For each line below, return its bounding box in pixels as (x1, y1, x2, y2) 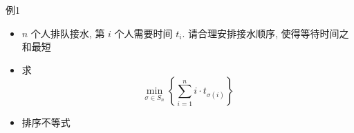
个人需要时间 (114, 25, 173, 40)
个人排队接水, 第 (30, 25, 105, 40)
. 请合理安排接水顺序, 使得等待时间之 (182, 25, 349, 40)
